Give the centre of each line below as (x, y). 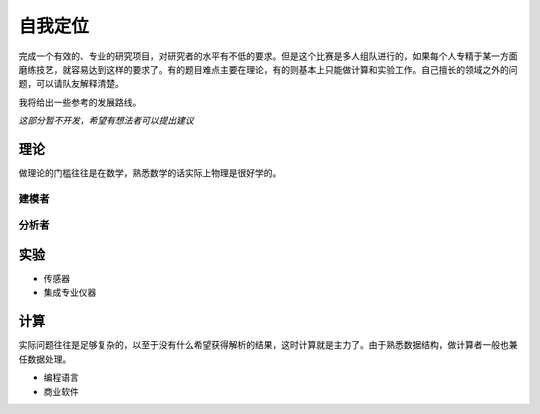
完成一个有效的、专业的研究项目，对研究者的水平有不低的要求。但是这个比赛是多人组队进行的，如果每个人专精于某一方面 (268, 56)
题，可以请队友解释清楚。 (71, 84)
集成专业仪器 (70, 292)
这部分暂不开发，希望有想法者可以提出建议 (106, 121)
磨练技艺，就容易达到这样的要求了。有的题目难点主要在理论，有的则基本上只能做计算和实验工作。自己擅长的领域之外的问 (268, 69)
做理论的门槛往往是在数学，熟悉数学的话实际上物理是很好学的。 (150, 173)
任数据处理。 (45, 359)
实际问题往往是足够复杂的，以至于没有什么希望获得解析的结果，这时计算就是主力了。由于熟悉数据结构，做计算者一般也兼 (268, 345)
